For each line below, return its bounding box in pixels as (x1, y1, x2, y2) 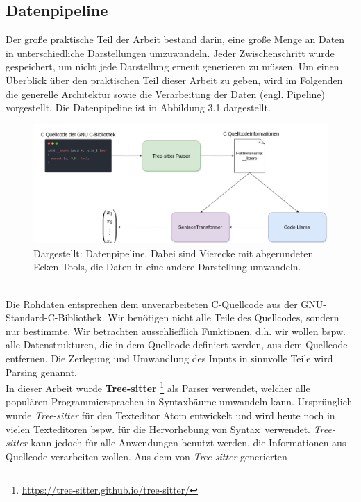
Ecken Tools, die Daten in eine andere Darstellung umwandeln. (33, 259, 301, 274)
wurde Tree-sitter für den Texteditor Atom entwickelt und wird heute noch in (6, 407, 335, 422)
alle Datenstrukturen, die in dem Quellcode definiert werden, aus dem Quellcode (6, 337, 348, 352)
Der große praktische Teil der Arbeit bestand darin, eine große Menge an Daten (6, 32, 345, 47)
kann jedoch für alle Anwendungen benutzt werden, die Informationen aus (31, 435, 346, 450)
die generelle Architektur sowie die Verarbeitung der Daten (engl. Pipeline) (6, 86, 325, 101)
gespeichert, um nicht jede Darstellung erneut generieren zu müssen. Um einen (6, 59, 339, 74)
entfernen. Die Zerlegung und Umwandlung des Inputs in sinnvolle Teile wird (6, 350, 333, 365)
